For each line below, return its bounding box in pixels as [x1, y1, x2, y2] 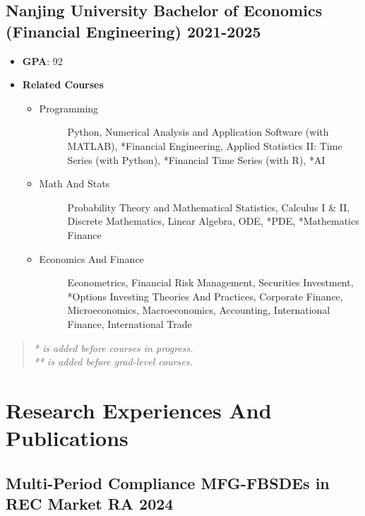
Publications [6, 423, 128, 452]
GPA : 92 [22, 53, 63, 68]
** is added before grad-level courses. [33, 354, 193, 369]
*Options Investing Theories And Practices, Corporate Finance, [67, 288, 343, 303]
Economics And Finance [39, 251, 144, 266]
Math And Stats [39, 176, 110, 191]
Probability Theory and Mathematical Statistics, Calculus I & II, [67, 199, 350, 214]
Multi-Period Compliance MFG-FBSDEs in [6, 471, 330, 493]
